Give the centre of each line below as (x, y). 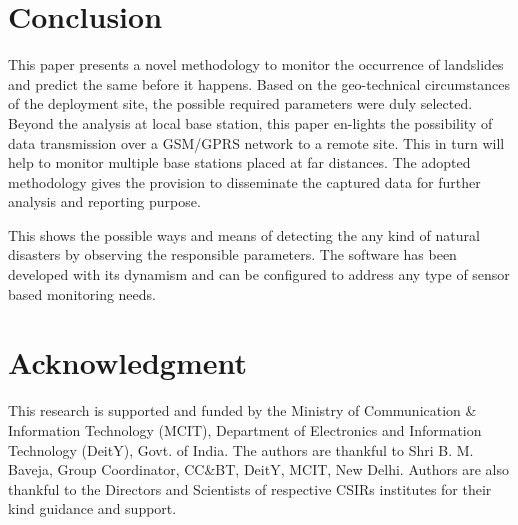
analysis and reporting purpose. (104, 201)
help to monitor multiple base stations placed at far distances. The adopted (239, 162)
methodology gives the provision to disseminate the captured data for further (244, 181)
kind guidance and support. (92, 508)
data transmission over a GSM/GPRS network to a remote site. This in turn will (256, 142)
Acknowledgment (127, 362)
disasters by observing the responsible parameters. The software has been (232, 254)
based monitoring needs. (82, 293)
